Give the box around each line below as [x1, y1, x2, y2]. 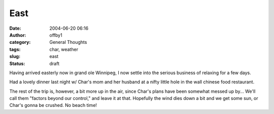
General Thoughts [49, 39, 87, 45]
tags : [9, 46, 21, 52]
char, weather [49, 46, 79, 52]
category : [9, 39, 31, 45]
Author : [9, 32, 26, 38]
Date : [9, 25, 21, 31]
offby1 [49, 32, 63, 38]
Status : [9, 61, 25, 67]
